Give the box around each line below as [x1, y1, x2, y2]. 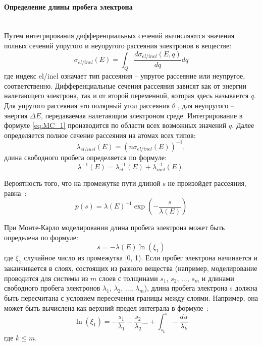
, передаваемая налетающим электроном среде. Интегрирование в [41, 110, 243, 120]
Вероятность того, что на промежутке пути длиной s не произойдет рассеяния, [4, 178, 246, 188]
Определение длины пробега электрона [4, 1, 133, 12]
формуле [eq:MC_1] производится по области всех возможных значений [4, 120, 227, 130]
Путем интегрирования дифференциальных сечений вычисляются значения [4, 30, 235, 41]
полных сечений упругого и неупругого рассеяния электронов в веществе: [4, 40, 232, 50]
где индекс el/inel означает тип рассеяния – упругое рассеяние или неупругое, [4, 71, 245, 81]
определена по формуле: [4, 232, 78, 242]
